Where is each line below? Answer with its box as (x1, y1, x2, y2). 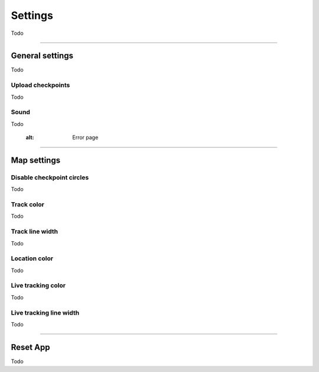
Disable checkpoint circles (11, 173, 89, 182)
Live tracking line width (11, 308, 80, 316)
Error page (72, 134, 99, 141)
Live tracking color (11, 282, 66, 290)
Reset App (11, 342, 50, 352)
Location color (11, 254, 53, 263)
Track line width (11, 228, 58, 236)
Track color (11, 200, 44, 209)
